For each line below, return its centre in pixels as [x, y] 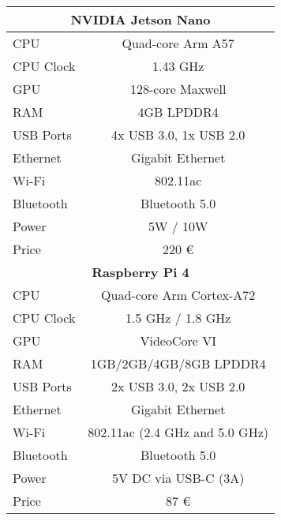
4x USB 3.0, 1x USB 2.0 [178, 135]
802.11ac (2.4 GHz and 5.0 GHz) [178, 432]
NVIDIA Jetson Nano [140, 19]
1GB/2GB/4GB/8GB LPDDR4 [178, 363]
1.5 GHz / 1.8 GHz [178, 318]
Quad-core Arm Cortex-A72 [178, 295]
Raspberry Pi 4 [140, 272]
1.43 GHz [178, 66]
